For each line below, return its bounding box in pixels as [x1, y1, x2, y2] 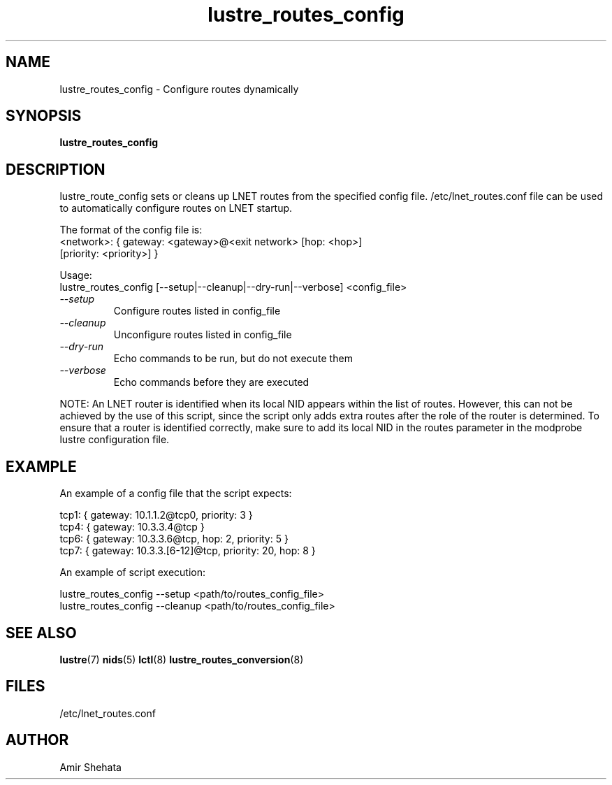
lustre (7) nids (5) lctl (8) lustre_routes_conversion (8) [59, 653, 304, 665]
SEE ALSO [6, 624, 77, 642]
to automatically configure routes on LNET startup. [59, 202, 293, 215]
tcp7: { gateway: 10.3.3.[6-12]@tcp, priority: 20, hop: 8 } [59, 545, 316, 557]
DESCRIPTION [6, 160, 105, 178]
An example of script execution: [59, 566, 206, 579]
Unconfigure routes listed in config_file [113, 329, 292, 341]
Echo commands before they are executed [113, 376, 309, 389]
